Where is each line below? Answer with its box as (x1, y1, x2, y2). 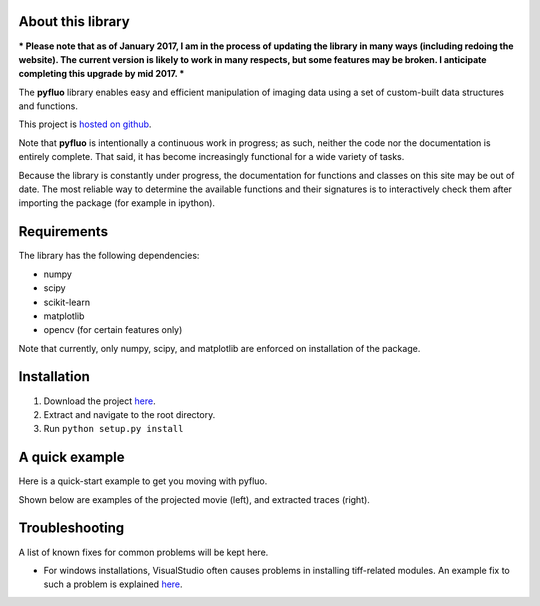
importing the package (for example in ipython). (18, 197, 215, 209)
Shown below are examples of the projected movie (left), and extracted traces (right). (18, 493, 370, 505)
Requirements (18, 223, 109, 240)
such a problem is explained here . (43, 578, 184, 590)
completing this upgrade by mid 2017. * (18, 68, 185, 80)
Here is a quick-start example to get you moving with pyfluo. (18, 475, 268, 487)
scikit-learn (43, 296, 90, 308)
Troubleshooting (18, 520, 125, 537)
